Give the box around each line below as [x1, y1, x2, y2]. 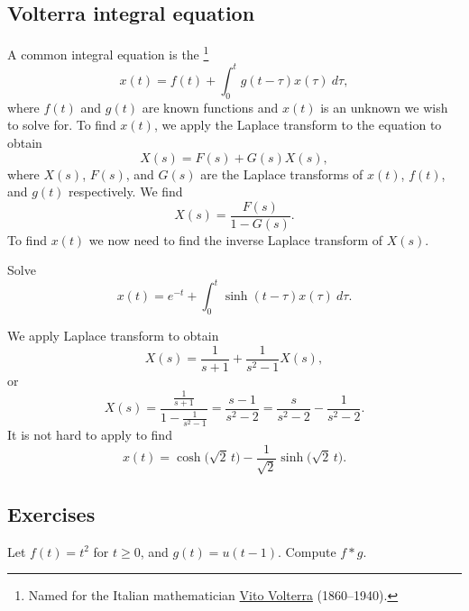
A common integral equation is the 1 [7, 42, 209, 63]
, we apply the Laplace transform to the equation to [153, 115, 442, 134]
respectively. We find [69, 182, 183, 201]
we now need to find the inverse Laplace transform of [88, 230, 382, 249]
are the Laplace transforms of [200, 164, 363, 183]
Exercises [7, 499, 96, 527]
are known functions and [142, 97, 279, 116]
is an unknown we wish [320, 97, 448, 116]
